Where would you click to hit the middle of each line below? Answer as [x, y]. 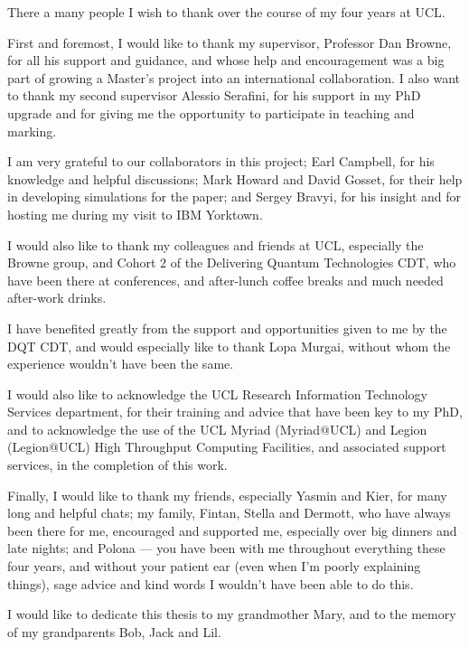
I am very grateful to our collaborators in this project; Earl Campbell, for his [221, 161]
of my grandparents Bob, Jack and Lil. [114, 631]
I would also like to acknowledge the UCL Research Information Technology [217, 394]
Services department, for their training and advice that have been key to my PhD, [235, 412]
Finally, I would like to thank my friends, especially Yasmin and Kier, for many [227, 495]
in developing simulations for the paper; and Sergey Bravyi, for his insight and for [234, 197]
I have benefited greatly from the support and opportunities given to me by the [227, 328]
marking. [32, 131]
